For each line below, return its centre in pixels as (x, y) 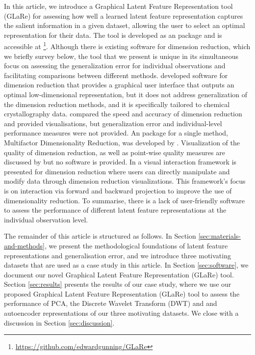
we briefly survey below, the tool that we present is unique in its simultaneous (121, 56)
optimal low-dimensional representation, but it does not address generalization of (126, 94)
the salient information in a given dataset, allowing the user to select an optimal (125, 25)
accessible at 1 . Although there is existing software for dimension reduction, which (127, 46)
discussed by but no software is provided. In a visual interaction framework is (120, 162)
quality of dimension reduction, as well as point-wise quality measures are (115, 152)
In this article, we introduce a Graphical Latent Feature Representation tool (118, 6)
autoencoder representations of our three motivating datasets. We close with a (121, 313)
